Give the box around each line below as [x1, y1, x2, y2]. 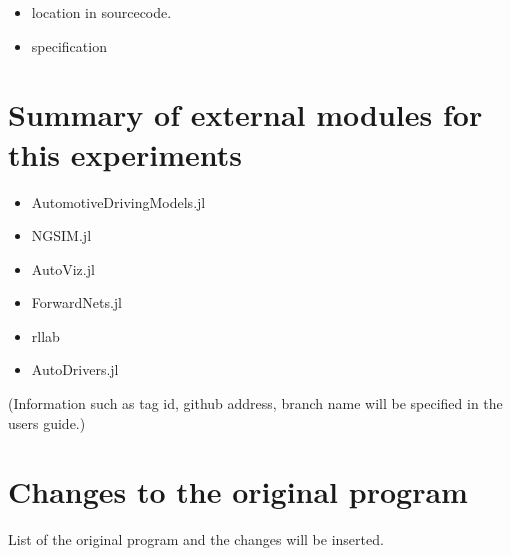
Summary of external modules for [8, 94, 483, 135]
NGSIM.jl [31, 225, 92, 246]
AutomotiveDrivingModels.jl [31, 191, 206, 212]
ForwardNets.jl [31, 292, 122, 313]
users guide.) [8, 412, 86, 433]
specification [31, 35, 107, 56]
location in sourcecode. [31, 2, 172, 22]
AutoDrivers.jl [31, 359, 119, 380]
